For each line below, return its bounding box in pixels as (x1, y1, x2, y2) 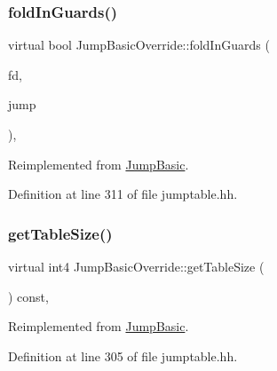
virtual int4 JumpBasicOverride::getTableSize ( (8, 257, 265, 275)
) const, (8, 287, 49, 305)
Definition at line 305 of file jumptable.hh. (8, 346, 238, 365)
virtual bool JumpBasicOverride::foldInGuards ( (8, 36, 270, 54)
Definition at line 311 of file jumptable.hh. (8, 185, 238, 203)
